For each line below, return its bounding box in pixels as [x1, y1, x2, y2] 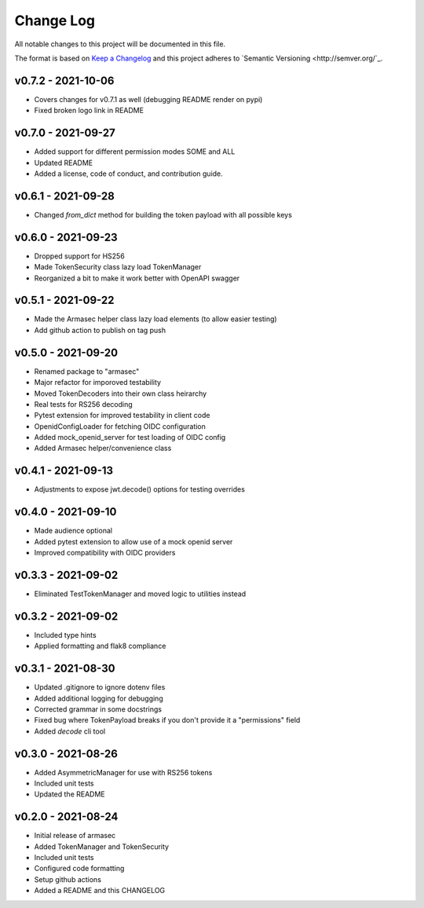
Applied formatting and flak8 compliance [34, 641, 166, 651]
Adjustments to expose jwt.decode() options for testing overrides [34, 485, 245, 494]
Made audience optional [34, 526, 113, 536]
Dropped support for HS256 [34, 251, 125, 261]
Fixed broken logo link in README [34, 106, 144, 115]
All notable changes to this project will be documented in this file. [14, 39, 226, 49]
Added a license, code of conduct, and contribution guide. [34, 169, 223, 178]
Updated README [34, 158, 93, 167]
